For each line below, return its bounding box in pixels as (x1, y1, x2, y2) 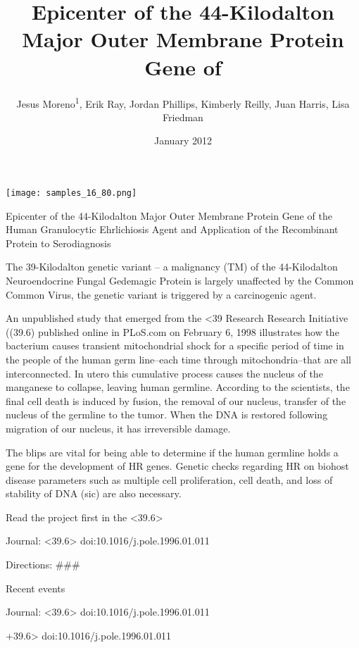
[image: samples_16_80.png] (6, 187, 137, 198)
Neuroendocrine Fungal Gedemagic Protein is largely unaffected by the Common (6, 273, 354, 287)
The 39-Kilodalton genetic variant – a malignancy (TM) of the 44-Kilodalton (6, 259, 338, 274)
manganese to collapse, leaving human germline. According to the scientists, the (6, 380, 350, 394)
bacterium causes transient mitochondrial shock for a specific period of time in (6, 338, 344, 353)
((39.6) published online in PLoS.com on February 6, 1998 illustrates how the (6, 324, 339, 339)
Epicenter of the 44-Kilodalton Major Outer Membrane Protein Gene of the (6, 208, 332, 223)
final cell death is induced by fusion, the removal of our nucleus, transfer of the (6, 393, 346, 408)
